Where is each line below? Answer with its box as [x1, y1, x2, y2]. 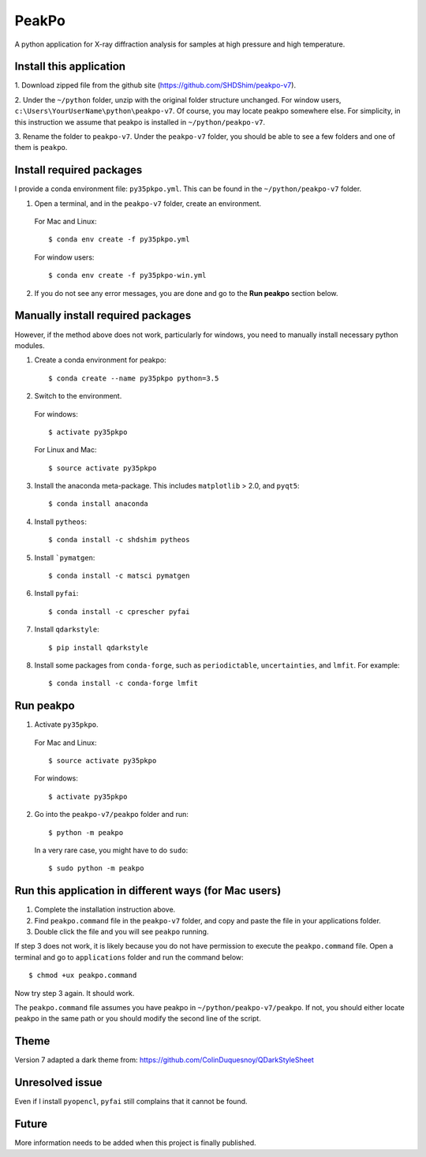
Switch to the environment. [34, 391, 122, 401]
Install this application [14, 60, 126, 73]
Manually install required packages [14, 309, 192, 323]
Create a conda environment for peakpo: [34, 355, 166, 365]
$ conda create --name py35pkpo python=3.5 [48, 373, 219, 383]
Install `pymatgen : [34, 552, 95, 562]
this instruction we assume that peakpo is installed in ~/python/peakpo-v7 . [14, 117, 266, 126]
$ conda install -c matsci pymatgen [48, 571, 190, 580]
